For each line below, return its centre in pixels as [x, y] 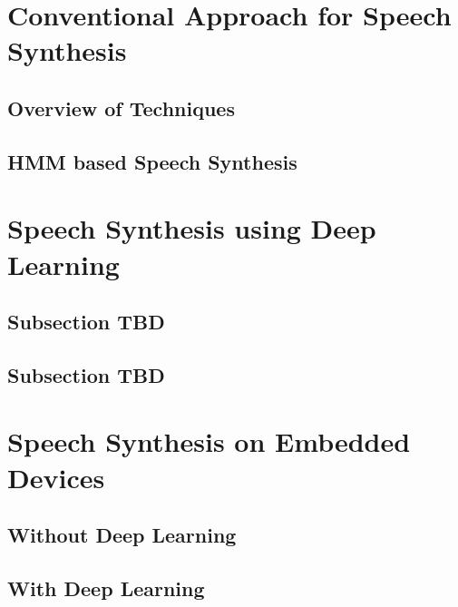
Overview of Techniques [121, 108]
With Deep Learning [106, 587]
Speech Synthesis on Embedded [209, 441]
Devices [56, 477]
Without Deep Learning [122, 535]
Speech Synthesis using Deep [192, 228]
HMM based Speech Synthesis [152, 161]
